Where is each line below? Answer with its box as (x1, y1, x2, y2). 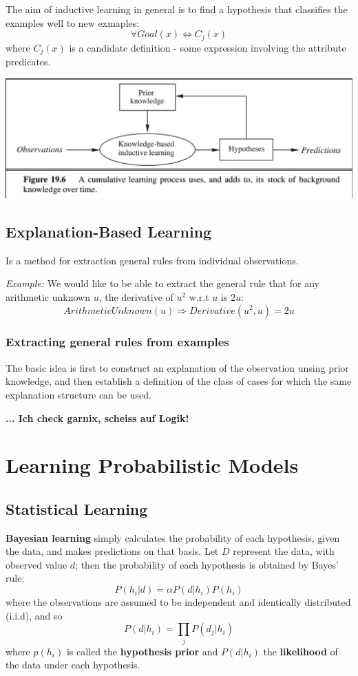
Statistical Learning (6, 498, 148, 519)
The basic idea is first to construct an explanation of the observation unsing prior (6, 360, 349, 374)
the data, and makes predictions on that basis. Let (6, 544, 219, 558)
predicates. (6, 54, 51, 69)
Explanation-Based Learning (6, 220, 212, 242)
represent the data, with (233, 544, 335, 558)
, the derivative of (98, 289, 173, 304)
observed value (6, 557, 67, 571)
